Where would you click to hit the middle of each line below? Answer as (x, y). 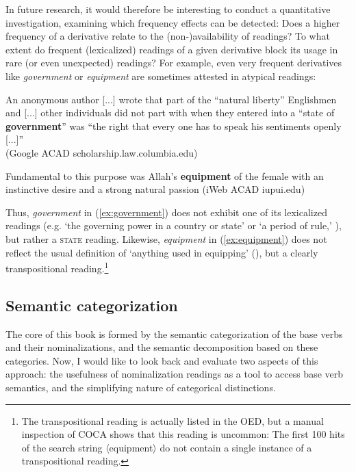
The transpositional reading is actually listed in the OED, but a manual (173, 420)
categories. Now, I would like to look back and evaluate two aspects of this (162, 360)
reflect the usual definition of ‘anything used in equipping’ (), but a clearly (162, 252)
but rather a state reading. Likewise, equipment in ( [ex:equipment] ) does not (166, 238)
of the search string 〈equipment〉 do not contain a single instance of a (167, 447)
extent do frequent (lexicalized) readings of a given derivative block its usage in (172, 49)
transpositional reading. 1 (57, 267)
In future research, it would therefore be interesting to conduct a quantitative (168, 9)
